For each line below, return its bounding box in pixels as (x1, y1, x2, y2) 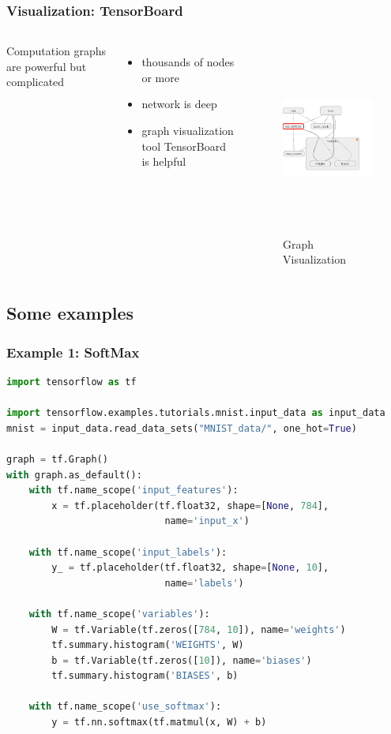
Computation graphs (6, 43, 107, 59)
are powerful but (6, 58, 87, 74)
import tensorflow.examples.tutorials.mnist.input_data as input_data (6, 407, 385, 419)
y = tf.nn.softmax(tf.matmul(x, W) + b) (51, 717, 267, 728)
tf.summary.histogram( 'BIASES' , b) (51, 670, 239, 682)
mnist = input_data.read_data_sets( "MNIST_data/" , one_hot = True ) (6, 422, 357, 434)
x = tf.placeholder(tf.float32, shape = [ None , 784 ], (51, 500, 329, 511)
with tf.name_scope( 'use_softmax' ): (28, 701, 222, 713)
